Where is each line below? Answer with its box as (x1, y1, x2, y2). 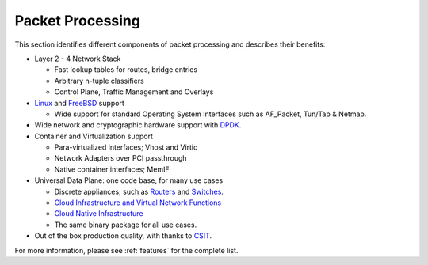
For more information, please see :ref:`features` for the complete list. (14, 245, 239, 255)
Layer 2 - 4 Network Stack (34, 54, 121, 63)
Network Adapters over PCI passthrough (54, 153, 187, 163)
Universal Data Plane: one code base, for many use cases (34, 176, 224, 185)
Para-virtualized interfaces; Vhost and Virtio (54, 142, 198, 152)
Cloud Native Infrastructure (54, 209, 143, 218)
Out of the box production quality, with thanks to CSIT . (34, 231, 212, 240)
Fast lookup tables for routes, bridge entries (54, 65, 198, 74)
